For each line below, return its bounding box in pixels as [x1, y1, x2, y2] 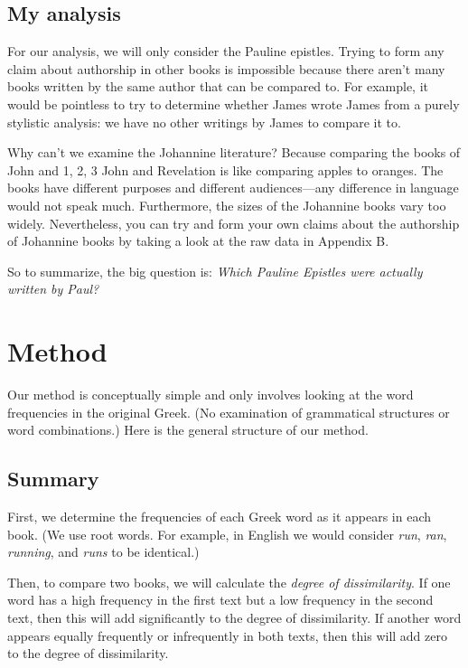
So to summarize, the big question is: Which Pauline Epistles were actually [7, 261, 423, 280]
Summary [7, 465, 99, 493]
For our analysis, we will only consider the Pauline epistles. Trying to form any [7, 42, 445, 61]
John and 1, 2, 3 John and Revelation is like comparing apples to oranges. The [7, 160, 444, 179]
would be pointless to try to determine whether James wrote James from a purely [7, 94, 460, 113]
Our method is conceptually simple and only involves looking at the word [7, 385, 414, 404]
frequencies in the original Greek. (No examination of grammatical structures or [7, 402, 450, 421]
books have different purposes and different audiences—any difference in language [7, 178, 459, 197]
